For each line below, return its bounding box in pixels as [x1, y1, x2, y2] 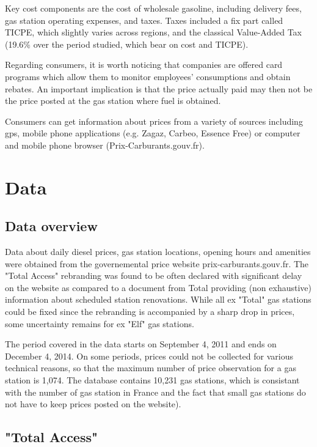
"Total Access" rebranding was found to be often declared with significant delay [5, 269, 302, 282]
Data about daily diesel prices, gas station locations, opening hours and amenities [5, 245, 311, 258]
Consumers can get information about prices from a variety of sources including [5, 114, 303, 127]
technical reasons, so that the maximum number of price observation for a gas [5, 361, 296, 374]
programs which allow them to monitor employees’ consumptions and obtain [5, 70, 291, 83]
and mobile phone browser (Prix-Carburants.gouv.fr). [5, 138, 205, 151]
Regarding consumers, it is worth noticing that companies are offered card [5, 58, 283, 71]
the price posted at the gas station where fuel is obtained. [5, 94, 221, 107]
